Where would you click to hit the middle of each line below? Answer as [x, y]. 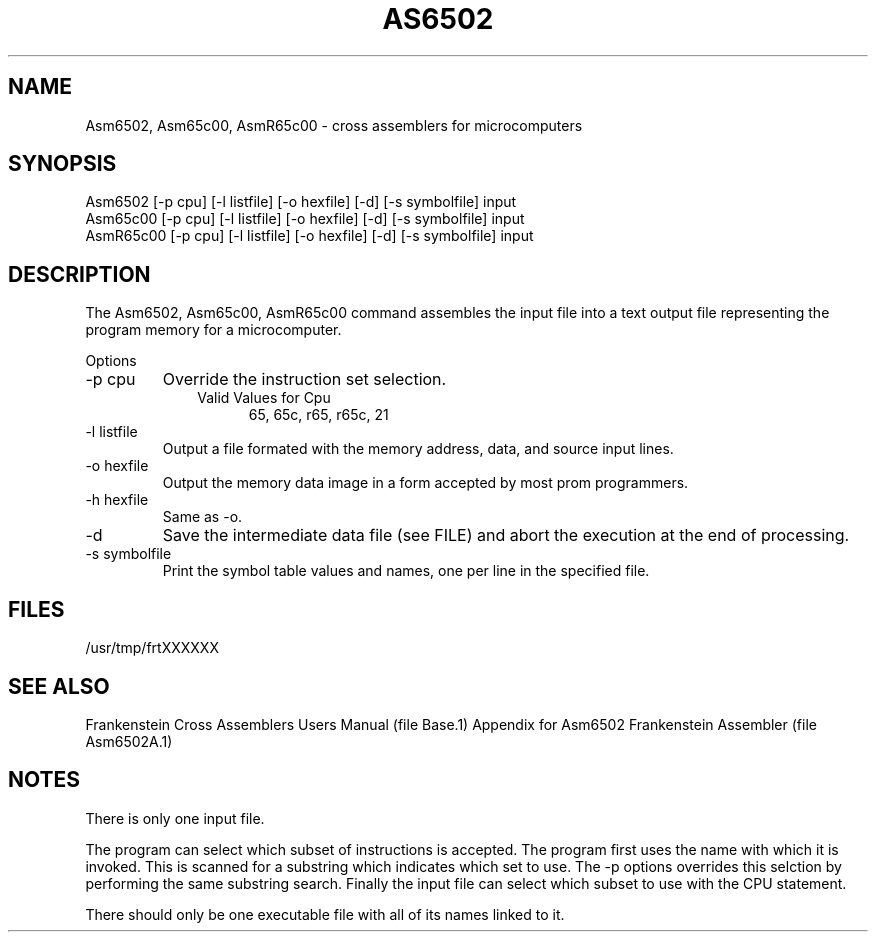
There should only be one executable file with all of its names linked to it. [325, 914]
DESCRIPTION [79, 274]
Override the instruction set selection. [304, 379]
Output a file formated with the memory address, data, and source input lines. [418, 449]
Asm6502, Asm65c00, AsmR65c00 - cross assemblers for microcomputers [334, 125]
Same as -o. [202, 517]
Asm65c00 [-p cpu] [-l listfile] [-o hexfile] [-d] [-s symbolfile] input [305, 219]
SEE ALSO [59, 686]
